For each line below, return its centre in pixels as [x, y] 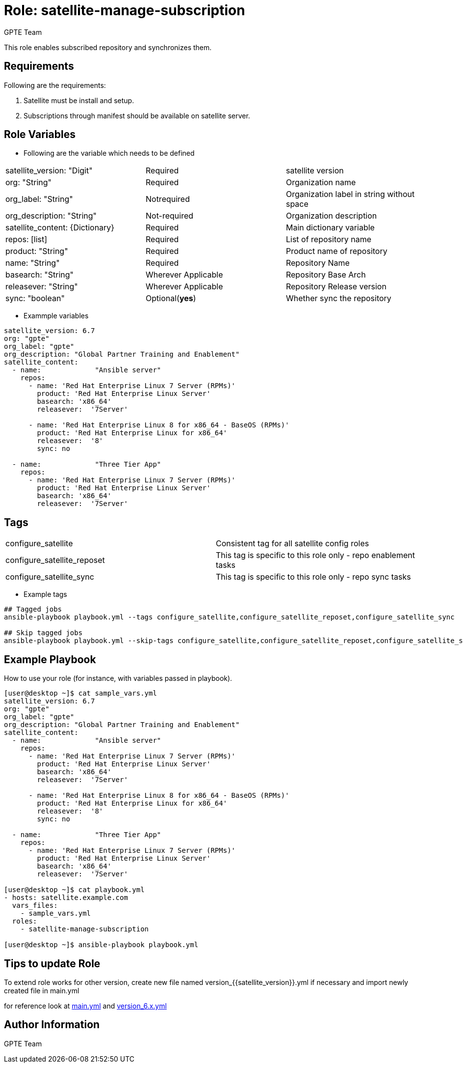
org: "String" [28, 183]
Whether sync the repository [338, 298]
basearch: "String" [40, 275]
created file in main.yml [42, 990]
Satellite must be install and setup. [79, 100]
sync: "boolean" [35, 298]
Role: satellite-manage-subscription [125, 10]
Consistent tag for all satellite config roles [293, 544]
